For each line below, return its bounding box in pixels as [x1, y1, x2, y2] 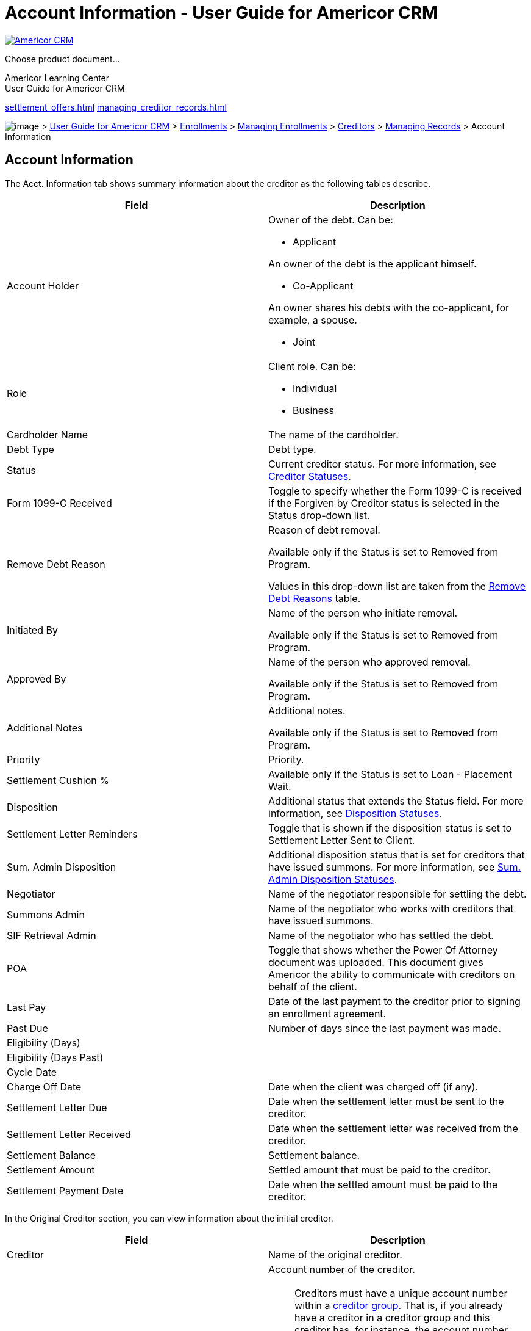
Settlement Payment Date [7, 1184, 124, 1197]
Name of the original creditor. [268, 1248, 402, 1261]
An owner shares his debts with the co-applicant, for [268, 301, 510, 314]
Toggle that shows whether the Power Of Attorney [268, 943, 498, 956]
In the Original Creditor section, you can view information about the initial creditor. [5, 1213, 333, 1224]
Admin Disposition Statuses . [268, 872, 397, 885]
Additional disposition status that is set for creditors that [268, 848, 525, 861]
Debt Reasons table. [268, 592, 361, 604]
